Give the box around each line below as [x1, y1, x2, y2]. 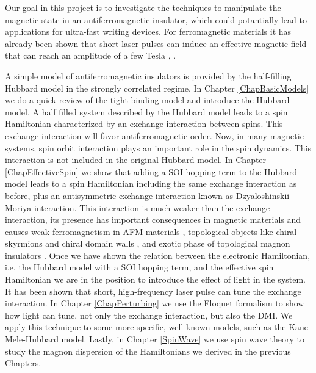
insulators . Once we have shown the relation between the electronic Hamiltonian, [5, 248, 311, 261]
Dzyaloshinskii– [235, 189, 294, 201]
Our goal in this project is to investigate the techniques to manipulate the [5, 1, 281, 13]
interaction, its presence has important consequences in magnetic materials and [5, 213, 301, 226]
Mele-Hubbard [5, 333, 59, 346]
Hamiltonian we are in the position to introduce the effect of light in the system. [5, 273, 306, 286]
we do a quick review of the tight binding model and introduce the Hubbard [5, 93, 290, 106]
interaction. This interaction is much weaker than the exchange [34, 201, 270, 214]
